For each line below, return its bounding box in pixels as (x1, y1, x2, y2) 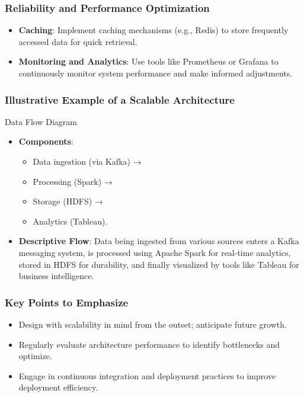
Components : (18, 135, 73, 148)
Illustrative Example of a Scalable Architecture (5, 92, 235, 107)
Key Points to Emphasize (5, 294, 129, 309)
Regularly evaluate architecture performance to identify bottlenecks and (18, 338, 280, 350)
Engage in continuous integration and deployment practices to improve (18, 369, 276, 382)
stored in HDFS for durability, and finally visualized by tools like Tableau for (18, 258, 299, 270)
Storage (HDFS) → (33, 195, 103, 207)
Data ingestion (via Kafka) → (33, 155, 142, 167)
